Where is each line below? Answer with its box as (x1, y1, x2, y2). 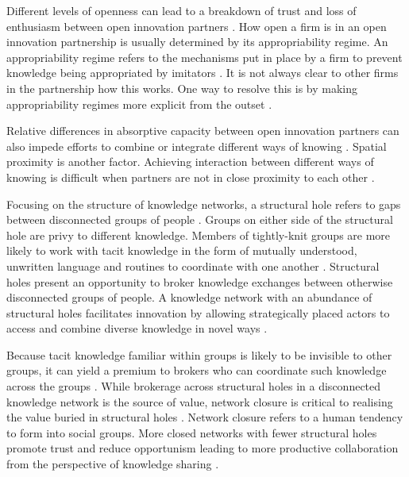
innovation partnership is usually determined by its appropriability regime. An (6, 33, 388, 50)
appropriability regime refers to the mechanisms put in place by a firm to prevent (6, 48, 403, 65)
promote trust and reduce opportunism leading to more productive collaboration (6, 440, 399, 456)
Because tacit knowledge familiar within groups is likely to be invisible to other (6, 346, 392, 363)
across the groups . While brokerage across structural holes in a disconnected (6, 378, 381, 394)
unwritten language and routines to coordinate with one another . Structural (6, 257, 380, 274)
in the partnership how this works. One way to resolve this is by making (6, 79, 357, 96)
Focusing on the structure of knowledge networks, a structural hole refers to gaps (6, 195, 401, 212)
